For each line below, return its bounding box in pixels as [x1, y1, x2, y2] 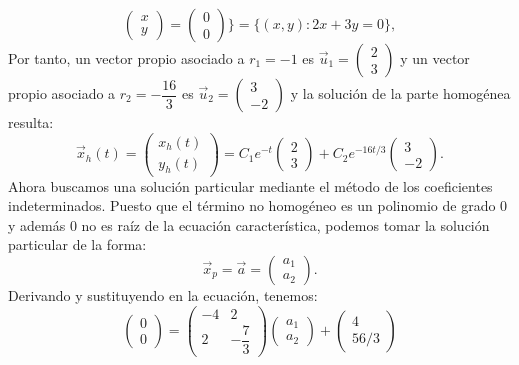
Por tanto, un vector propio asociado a [8, 48, 245, 68]
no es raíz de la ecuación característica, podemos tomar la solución [81, 214, 490, 235]
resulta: [8, 112, 54, 132]
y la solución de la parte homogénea [290, 83, 511, 103]
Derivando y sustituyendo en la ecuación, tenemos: [8, 284, 318, 305]
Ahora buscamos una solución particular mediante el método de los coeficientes [8, 175, 493, 196]
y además [8, 214, 66, 235]
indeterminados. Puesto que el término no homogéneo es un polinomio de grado [8, 195, 496, 216]
